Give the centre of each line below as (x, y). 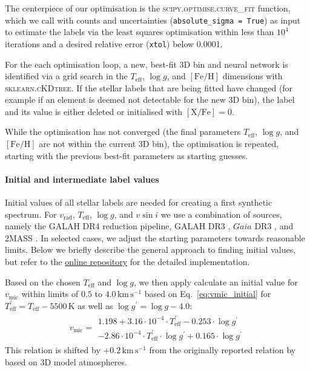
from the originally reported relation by (223, 350)
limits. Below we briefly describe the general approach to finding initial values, (150, 250)
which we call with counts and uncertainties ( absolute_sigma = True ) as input (153, 20)
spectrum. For (31, 214)
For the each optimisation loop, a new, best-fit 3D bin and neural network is (147, 64)
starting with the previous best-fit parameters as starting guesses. (127, 155)
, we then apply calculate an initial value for (216, 282)
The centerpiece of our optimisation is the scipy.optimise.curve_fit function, (148, 8)
